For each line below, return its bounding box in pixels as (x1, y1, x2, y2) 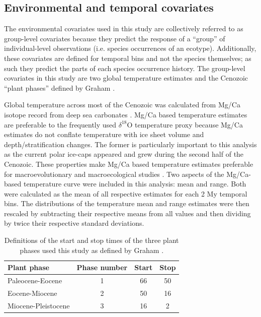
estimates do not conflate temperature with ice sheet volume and (4, 129, 204, 140)
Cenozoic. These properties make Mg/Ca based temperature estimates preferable (4, 158, 253, 169)
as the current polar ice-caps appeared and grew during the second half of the (4, 149, 244, 159)
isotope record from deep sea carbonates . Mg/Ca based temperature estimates (4, 109, 247, 119)
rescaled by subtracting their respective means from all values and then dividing (4, 208, 251, 218)
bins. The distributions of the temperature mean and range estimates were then (4, 198, 249, 209)
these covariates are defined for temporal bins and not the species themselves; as (4, 52, 251, 63)
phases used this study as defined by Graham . (20, 244, 164, 255)
